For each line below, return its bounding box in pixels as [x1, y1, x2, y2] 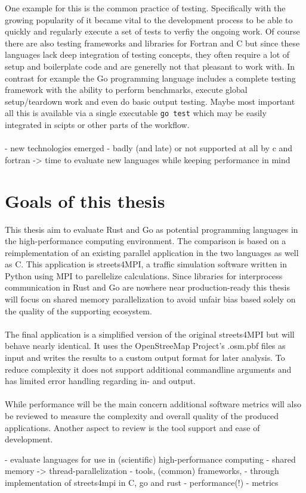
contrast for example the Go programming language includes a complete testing [5, 71, 296, 84]
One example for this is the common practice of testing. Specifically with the [5, 2, 286, 14]
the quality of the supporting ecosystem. [5, 304, 152, 317]
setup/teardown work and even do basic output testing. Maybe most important [5, 95, 295, 107]
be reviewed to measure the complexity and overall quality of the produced [5, 410, 279, 422]
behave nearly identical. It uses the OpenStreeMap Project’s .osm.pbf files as [5, 339, 286, 352]
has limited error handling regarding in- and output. [5, 375, 196, 387]
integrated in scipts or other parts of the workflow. [5, 118, 190, 130]
